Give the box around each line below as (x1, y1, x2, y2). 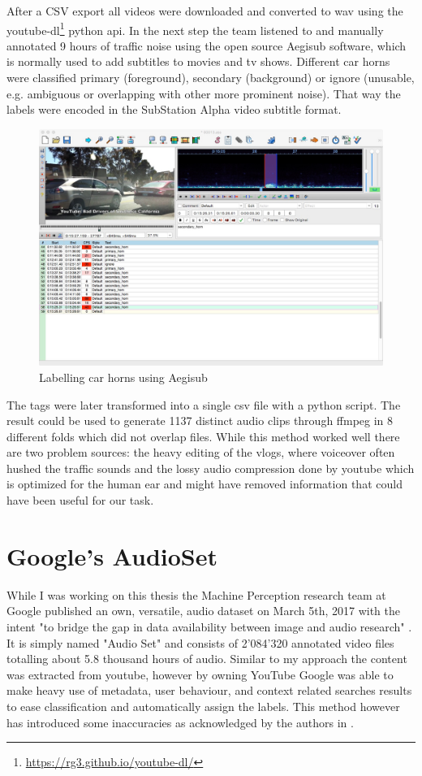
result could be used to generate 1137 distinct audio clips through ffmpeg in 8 (6, 412, 394, 429)
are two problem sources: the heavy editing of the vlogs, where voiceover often (6, 444, 395, 461)
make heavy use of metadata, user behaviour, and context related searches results (6, 682, 412, 699)
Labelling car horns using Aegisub (39, 368, 208, 385)
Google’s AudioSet (6, 539, 217, 572)
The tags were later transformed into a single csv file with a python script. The (6, 396, 401, 413)
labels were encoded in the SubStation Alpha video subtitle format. (6, 101, 342, 118)
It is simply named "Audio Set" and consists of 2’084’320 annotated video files (6, 634, 394, 651)
